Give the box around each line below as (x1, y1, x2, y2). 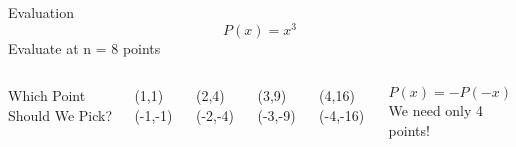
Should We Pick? (8, 104, 113, 125)
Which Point (8, 85, 86, 106)
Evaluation (8, 2, 74, 22)
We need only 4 (388, 100, 484, 121)
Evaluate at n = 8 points (8, 37, 161, 58)
